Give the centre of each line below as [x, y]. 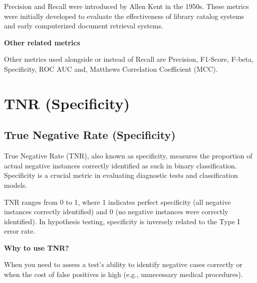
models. [16, 185]
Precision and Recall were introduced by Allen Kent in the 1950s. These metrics [127, 6]
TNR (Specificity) [67, 103]
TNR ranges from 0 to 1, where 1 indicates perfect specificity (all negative [118, 202]
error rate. [20, 231]
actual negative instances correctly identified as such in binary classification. [121, 165]
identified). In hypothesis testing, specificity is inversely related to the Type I [122, 221]
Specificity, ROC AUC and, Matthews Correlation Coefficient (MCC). [111, 69]
